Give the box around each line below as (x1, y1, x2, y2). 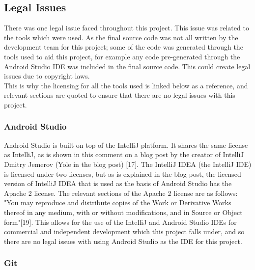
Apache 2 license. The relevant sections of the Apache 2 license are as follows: (4, 188, 238, 198)
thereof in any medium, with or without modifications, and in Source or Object (4, 207, 243, 217)
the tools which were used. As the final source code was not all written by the (4, 32, 238, 42)
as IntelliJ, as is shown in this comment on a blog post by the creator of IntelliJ (4, 149, 244, 160)
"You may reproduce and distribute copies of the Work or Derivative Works (4, 197, 231, 208)
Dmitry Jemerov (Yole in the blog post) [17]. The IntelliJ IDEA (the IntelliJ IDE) (4, 159, 252, 169)
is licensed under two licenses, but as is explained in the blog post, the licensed (4, 168, 241, 179)
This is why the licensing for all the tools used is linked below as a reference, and (4, 80, 248, 90)
